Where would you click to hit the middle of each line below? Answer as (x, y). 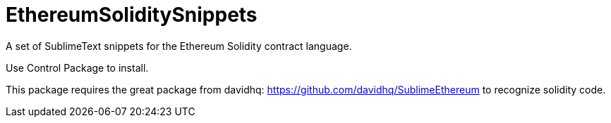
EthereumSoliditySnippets (132, 15)
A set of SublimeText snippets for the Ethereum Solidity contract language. (179, 46)
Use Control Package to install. (77, 67)
